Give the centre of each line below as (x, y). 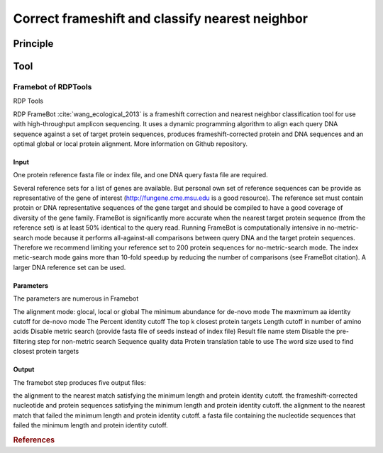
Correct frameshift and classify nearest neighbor (161, 18)
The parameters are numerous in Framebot (76, 298)
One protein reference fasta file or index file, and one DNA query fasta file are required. (141, 175)
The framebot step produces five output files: (79, 382)
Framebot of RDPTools (52, 86)
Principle (33, 44)
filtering (24, 341)
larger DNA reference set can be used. (70, 267)
